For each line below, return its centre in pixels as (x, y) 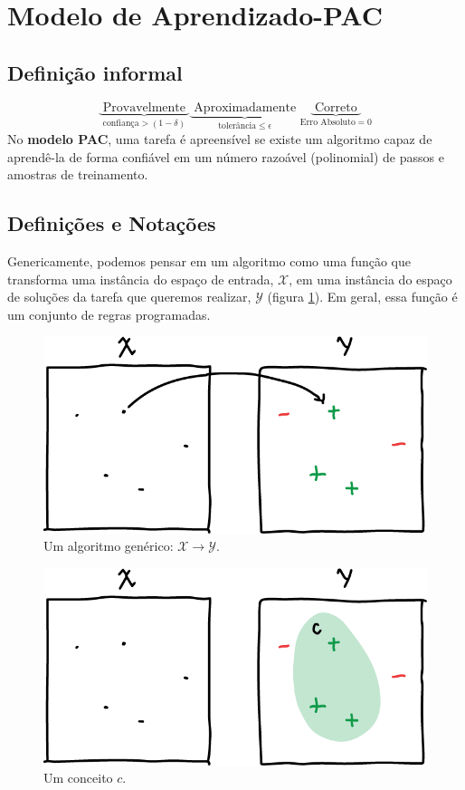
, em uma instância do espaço (370, 279)
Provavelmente (144, 107)
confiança (121, 124)
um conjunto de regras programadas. (109, 314)
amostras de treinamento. (78, 174)
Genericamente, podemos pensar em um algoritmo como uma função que (209, 261)
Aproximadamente (245, 107)
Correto (336, 107)
